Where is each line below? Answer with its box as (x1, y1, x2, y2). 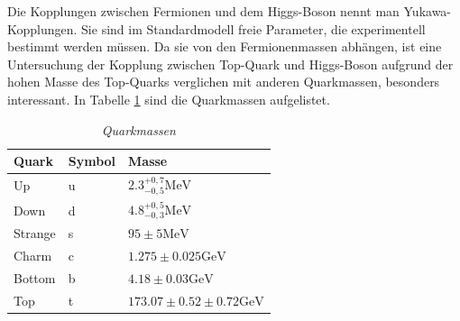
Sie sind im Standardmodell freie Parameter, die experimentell (81, 19, 426, 38)
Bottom (14, 269, 56, 288)
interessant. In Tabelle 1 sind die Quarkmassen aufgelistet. (7, 89, 330, 108)
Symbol (68, 151, 116, 170)
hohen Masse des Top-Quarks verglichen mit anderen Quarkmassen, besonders (7, 72, 440, 91)
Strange (14, 224, 56, 243)
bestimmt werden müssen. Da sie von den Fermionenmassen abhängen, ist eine (7, 37, 442, 56)
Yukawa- (403, 2, 452, 20)
